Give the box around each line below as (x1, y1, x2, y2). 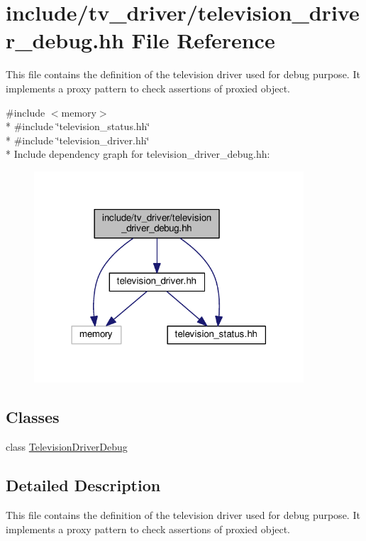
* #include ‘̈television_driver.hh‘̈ (6, 132, 150, 147)
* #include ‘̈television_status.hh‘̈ (6, 119, 150, 134)
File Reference (131, 26, 275, 55)
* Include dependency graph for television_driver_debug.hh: (6, 146, 270, 161)
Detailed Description (6, 474, 161, 496)
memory (61, 105, 96, 119)
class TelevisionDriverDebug (6, 439, 128, 454)
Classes (6, 406, 60, 428)
